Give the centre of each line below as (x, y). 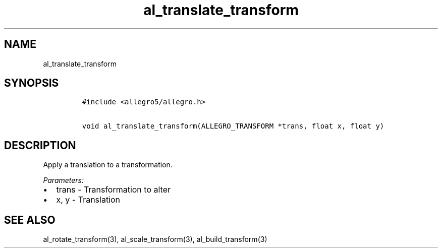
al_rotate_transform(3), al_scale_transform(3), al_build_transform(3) (155, 239)
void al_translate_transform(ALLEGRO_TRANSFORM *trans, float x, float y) (233, 126)
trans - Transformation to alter (114, 190)
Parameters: (64, 180)
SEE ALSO (30, 220)
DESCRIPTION (40, 145)
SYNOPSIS (32, 83)
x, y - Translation (88, 200)
